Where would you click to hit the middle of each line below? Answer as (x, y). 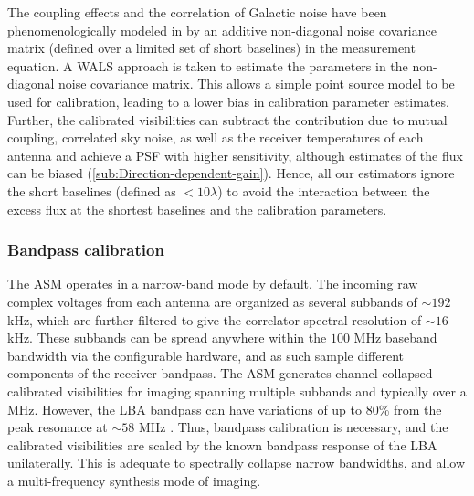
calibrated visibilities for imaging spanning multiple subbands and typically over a (237, 390)
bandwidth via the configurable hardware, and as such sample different (206, 355)
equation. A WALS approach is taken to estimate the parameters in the (208, 65)
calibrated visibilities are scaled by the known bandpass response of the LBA (222, 444)
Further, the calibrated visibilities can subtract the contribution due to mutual (227, 119)
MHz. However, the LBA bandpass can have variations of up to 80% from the (225, 409)
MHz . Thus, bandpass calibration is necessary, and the (293, 427)
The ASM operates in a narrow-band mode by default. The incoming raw (213, 284)
